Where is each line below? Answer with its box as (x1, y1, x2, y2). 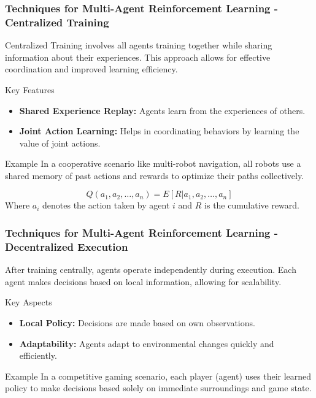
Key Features (5, 83, 55, 96)
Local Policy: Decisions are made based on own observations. (19, 316, 255, 329)
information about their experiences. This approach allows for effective (5, 50, 271, 63)
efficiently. (19, 349, 57, 362)
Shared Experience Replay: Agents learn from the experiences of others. (19, 104, 306, 117)
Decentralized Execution (5, 239, 128, 254)
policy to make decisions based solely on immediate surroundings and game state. (5, 381, 312, 394)
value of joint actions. (19, 136, 101, 149)
